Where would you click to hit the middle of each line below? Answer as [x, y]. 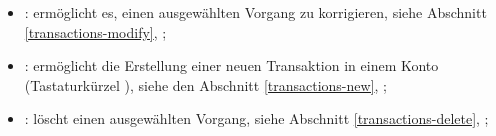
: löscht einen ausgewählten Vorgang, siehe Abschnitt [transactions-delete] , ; [256, 118]
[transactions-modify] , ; [95, 31]
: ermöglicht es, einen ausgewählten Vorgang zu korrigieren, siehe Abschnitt [255, 12]
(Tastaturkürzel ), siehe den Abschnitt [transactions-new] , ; [205, 84]
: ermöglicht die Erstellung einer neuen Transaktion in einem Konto [231, 65]
